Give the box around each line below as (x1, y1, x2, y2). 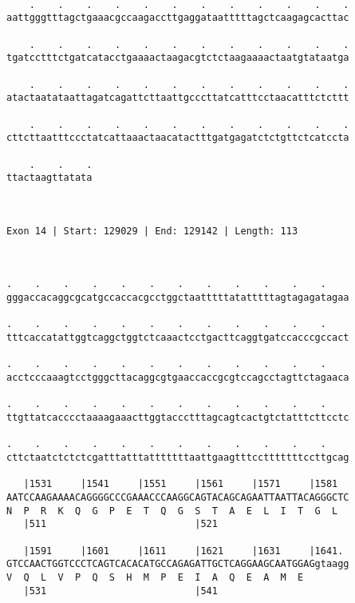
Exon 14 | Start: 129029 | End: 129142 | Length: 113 (6, 225, 298, 237)
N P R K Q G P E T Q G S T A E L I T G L (6, 505, 338, 517)
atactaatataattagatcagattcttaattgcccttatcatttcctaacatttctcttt (6, 92, 349, 104)
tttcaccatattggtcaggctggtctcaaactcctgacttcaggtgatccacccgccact (6, 332, 349, 344)
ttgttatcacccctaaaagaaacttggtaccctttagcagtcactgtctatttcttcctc (6, 412, 349, 423)
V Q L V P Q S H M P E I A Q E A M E (6, 571, 304, 583)
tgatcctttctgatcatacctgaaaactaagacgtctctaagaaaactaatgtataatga (6, 52, 349, 64)
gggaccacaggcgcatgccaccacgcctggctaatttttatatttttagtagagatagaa (6, 292, 349, 304)
